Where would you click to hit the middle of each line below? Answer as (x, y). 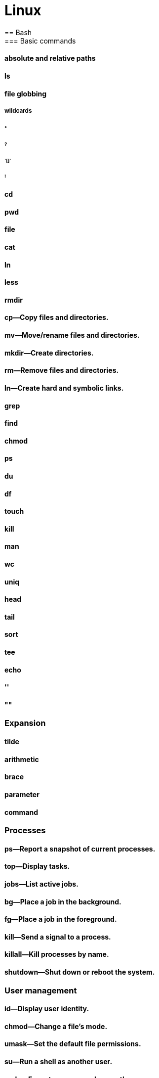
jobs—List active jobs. (41, 884)
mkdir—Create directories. (49, 353)
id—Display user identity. (47, 1009)
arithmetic (22, 759)
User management (41, 990)
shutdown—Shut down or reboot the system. (80, 972)
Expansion (25, 723)
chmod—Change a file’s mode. (56, 1026)
